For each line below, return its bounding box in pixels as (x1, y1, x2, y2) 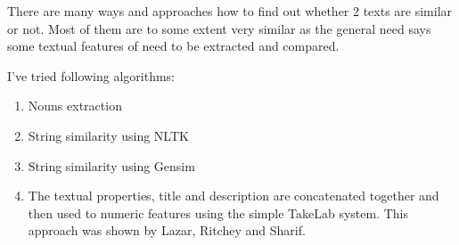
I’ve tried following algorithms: (7, 66, 176, 85)
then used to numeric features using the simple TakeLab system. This (28, 203, 409, 222)
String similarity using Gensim (28, 156, 195, 175)
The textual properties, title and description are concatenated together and (28, 186, 439, 205)
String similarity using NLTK (28, 126, 189, 144)
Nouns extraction (28, 96, 122, 115)
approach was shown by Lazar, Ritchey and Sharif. (28, 221, 306, 240)
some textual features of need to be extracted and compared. (7, 37, 340, 55)
